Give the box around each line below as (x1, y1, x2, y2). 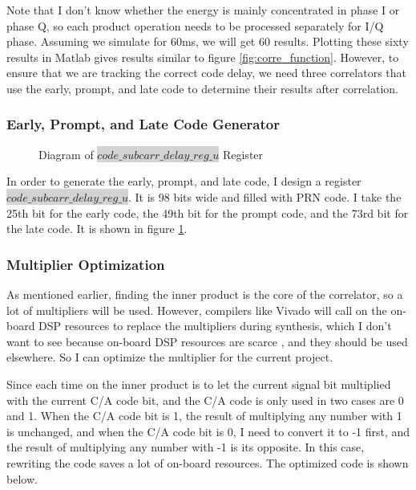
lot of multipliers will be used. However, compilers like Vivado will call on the (6, 301, 387, 318)
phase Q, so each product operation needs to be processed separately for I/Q (6, 17, 384, 34)
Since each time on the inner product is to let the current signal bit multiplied (6, 375, 391, 392)
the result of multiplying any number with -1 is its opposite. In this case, (6, 439, 365, 455)
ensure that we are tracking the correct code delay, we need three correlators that (6, 64, 406, 81)
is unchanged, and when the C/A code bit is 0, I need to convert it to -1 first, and (6, 423, 410, 439)
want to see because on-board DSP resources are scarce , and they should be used (6, 333, 408, 349)
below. (6, 470, 38, 487)
